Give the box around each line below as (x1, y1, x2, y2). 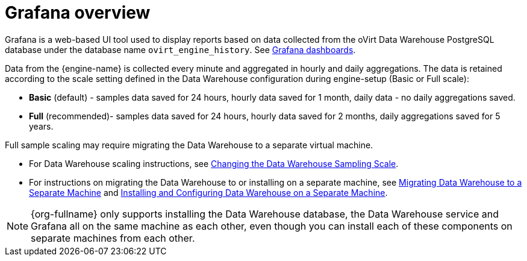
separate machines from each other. (31, 231, 195, 244)
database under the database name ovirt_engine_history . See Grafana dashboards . (5, 44, 356, 55)
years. (29, 121, 54, 131)
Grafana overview (5, 2, 151, 23)
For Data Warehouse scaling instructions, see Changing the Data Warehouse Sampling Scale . (29, 158, 399, 169)
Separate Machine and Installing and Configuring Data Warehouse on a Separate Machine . (29, 187, 388, 198)
